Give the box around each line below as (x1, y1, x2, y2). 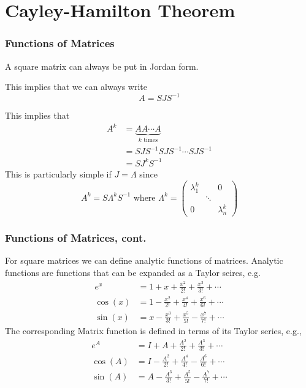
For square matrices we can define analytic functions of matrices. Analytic (5, 254, 283, 267)
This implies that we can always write (5, 80, 148, 93)
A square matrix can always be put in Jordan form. (5, 59, 199, 72)
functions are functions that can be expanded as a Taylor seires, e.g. (5, 266, 261, 279)
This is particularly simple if (5, 167, 112, 180)
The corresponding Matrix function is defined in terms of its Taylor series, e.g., (5, 324, 302, 337)
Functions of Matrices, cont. (5, 230, 147, 245)
